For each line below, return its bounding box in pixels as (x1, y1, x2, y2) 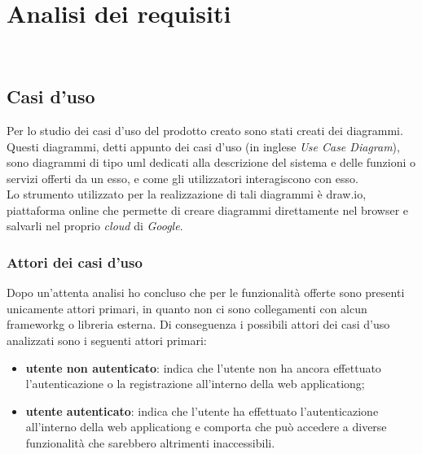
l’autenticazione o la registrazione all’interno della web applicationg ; (25, 375, 365, 392)
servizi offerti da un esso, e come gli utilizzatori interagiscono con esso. (7, 169, 358, 186)
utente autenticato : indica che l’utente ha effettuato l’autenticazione (25, 402, 379, 419)
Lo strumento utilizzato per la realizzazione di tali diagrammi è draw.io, (7, 186, 367, 203)
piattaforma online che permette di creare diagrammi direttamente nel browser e (7, 201, 409, 218)
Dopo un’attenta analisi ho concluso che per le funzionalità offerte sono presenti (7, 284, 405, 301)
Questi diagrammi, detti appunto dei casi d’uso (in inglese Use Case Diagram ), (7, 138, 400, 155)
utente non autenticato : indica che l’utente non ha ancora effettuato (25, 359, 381, 376)
